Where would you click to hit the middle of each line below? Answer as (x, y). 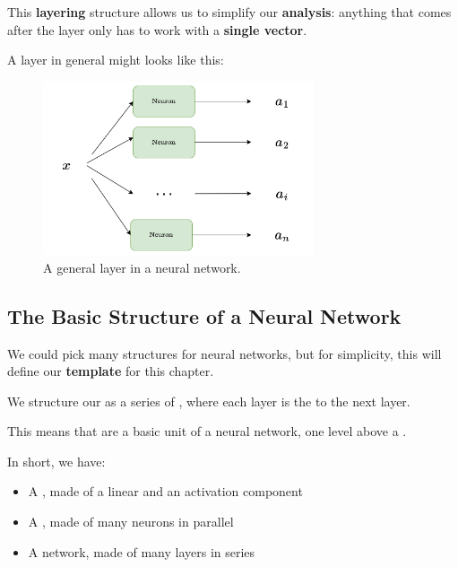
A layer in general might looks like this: (116, 60)
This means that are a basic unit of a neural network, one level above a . (207, 431)
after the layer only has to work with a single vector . (157, 29)
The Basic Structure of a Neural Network (204, 315)
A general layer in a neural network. (142, 267)
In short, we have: (56, 461)
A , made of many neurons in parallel (131, 522)
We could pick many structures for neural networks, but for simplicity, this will (225, 353)
